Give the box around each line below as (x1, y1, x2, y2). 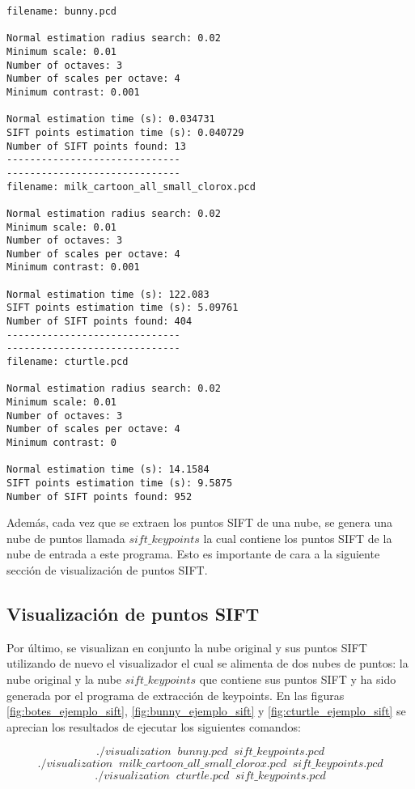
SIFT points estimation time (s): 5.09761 (6, 302, 239, 314)
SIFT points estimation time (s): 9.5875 (6, 477, 233, 489)
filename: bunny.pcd (6, 6, 117, 17)
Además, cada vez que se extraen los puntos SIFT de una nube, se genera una (6, 514, 392, 531)
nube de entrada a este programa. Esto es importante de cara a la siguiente (6, 545, 380, 562)
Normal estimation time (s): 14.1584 (6, 464, 210, 476)
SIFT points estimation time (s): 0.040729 (6, 126, 244, 138)
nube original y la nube (6, 671, 122, 688)
